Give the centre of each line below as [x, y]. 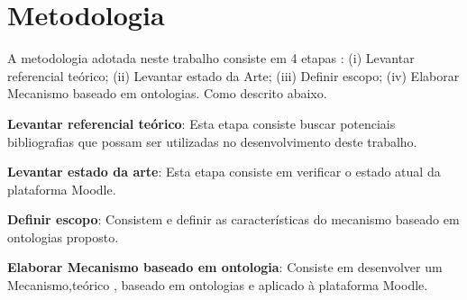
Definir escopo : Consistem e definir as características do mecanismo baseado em [233, 219]
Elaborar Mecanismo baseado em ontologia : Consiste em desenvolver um [225, 267]
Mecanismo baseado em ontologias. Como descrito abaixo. [167, 93]
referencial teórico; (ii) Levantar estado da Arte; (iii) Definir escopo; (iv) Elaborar [233, 75]
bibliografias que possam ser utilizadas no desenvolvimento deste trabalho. [212, 141]
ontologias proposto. [63, 236]
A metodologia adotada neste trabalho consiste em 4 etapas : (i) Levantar [211, 58]
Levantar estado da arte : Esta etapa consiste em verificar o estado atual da [224, 172]
